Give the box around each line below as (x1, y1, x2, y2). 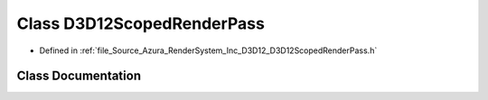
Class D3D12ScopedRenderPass (16, 14, 266, 33)
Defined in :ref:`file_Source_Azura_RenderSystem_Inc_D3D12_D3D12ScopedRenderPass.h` (39, 45, 378, 56)
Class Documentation (16, 68, 142, 84)
